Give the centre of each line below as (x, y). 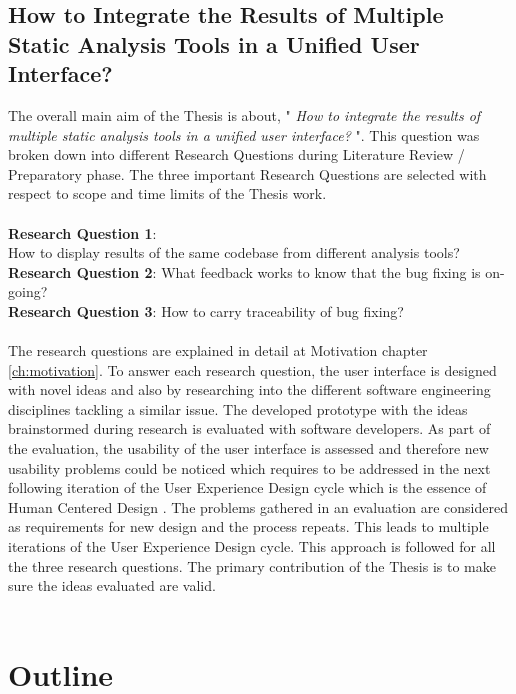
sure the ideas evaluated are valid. (112, 585)
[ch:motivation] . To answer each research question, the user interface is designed (252, 369)
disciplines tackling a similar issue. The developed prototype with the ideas (238, 408)
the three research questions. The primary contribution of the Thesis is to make (252, 565)
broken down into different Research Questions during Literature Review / (236, 154)
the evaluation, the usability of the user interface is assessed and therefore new (248, 448)
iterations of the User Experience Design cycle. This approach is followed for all (252, 546)
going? (28, 291)
